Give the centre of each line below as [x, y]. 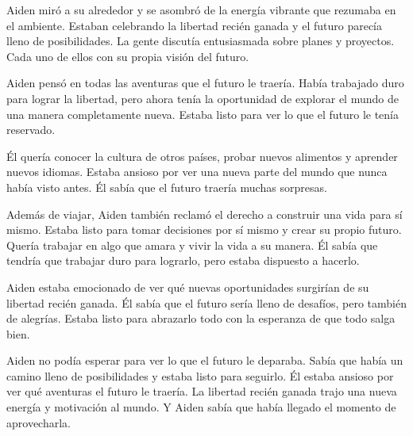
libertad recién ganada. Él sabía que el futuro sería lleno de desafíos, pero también [206, 302]
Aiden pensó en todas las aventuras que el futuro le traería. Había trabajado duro [205, 83]
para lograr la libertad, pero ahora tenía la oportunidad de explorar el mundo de [203, 98]
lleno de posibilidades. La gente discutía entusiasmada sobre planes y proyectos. [201, 41]
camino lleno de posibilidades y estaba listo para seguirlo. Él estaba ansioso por [200, 375]
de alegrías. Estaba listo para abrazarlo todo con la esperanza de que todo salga [201, 318]
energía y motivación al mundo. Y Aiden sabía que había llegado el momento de [201, 407]
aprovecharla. [39, 422]
